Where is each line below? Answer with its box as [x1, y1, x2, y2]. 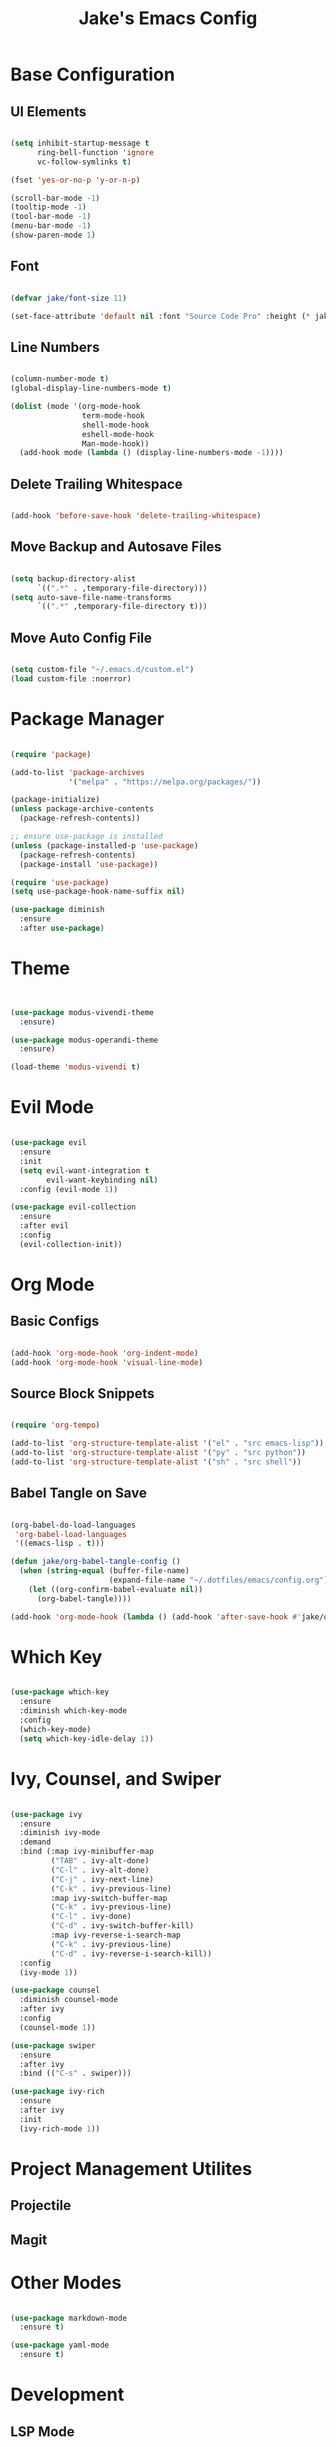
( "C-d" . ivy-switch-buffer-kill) [50, 1921, 195, 1931]
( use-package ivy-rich [10, 2087, 105, 2097]
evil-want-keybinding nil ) [46, 1175, 159, 1185]
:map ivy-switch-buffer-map [50, 1893, 168, 1903]
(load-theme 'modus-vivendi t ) [10, 1062, 141, 1072]
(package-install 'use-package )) [19, 859, 159, 869]
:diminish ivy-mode [19, 1828, 101, 1838]
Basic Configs [10, 1313, 100, 1330]
